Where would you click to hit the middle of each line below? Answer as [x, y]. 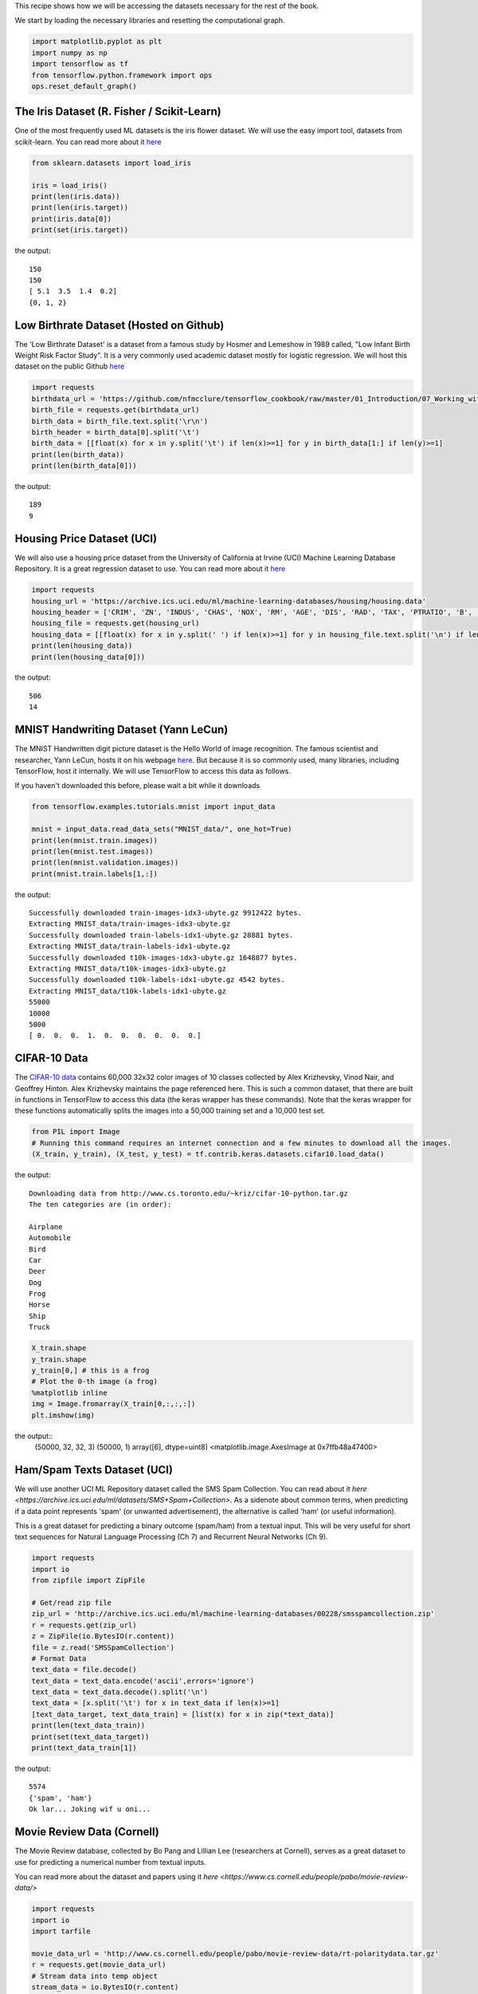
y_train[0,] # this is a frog [90, 1371]
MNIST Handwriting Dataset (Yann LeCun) [121, 730]
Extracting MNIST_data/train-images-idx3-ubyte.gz [130, 924]
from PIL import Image [76, 1132]
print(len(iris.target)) [80, 208]
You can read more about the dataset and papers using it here [117, 1876]
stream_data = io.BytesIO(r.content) [105, 1987]
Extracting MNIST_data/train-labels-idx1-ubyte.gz [130, 946]
